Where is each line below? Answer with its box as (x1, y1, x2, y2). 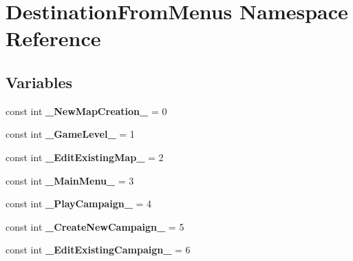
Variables (6, 71, 73, 92)
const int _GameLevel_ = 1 (6, 127, 135, 141)
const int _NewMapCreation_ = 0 (6, 103, 167, 118)
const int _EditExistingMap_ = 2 (6, 149, 164, 164)
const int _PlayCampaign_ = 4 (6, 196, 152, 211)
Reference (6, 24, 101, 52)
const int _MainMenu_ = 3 (6, 173, 134, 187)
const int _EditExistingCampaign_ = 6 (6, 242, 191, 257)
